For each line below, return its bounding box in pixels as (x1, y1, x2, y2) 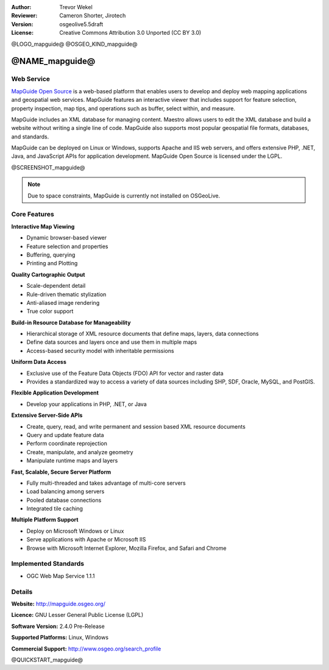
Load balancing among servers (26, 488, 105, 495)
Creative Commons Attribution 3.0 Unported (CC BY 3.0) (59, 29, 202, 37)
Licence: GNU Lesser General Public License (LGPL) (11, 611, 144, 619)
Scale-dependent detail (26, 282, 86, 290)
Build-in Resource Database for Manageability (11, 319, 131, 326)
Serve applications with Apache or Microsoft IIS (26, 536, 146, 543)
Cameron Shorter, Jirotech (59, 12, 126, 20)
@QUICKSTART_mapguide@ (11, 656, 83, 663)
